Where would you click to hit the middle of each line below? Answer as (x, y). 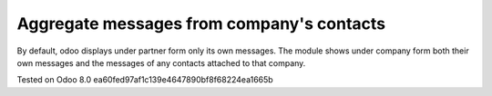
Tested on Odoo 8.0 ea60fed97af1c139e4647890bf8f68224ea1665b (145, 80)
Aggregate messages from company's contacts (201, 24)
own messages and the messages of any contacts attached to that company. (161, 62)
